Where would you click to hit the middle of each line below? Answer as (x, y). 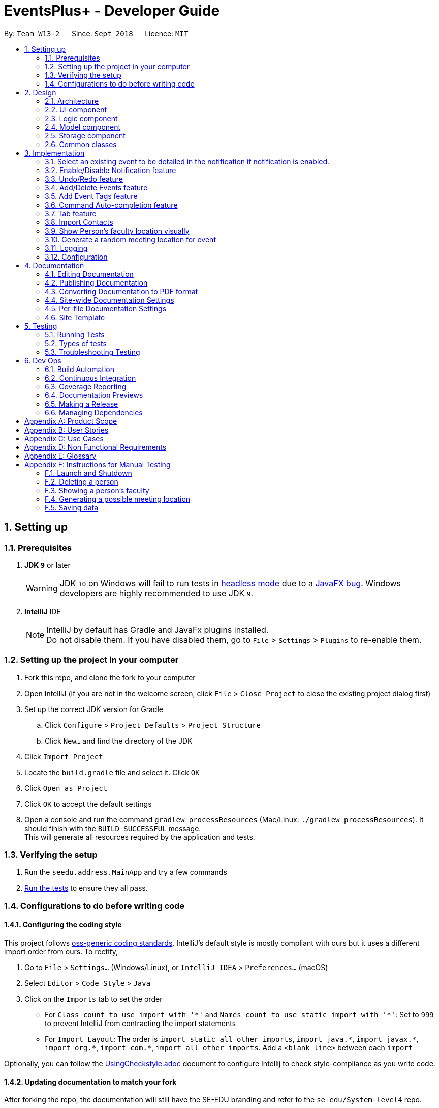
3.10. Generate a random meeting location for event (130, 239)
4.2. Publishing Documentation (96, 282)
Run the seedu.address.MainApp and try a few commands (126, 872)
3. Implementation (55, 153)
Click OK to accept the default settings (88, 804)
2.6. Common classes (81, 144)
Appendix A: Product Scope (71, 421)
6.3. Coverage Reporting (86, 386)
